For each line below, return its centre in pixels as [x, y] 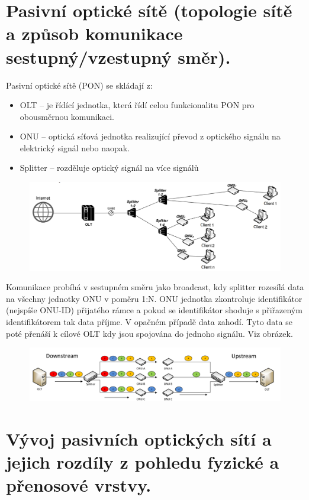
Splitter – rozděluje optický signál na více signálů [109, 168]
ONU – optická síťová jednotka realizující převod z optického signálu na [150, 136]
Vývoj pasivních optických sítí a [139, 438]
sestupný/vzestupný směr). [118, 56]
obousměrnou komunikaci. [67, 116]
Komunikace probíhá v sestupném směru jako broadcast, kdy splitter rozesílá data [155, 287]
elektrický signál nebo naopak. [75, 147]
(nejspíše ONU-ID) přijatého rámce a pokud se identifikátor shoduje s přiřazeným [154, 310]
